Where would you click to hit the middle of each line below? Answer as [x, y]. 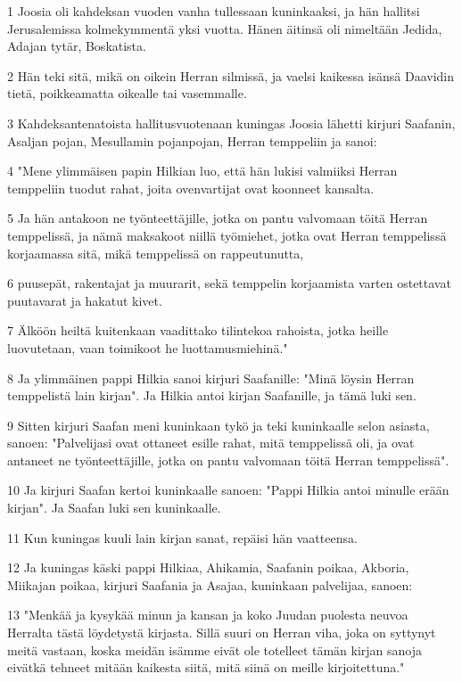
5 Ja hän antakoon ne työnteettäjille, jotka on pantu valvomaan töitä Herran [218, 218]
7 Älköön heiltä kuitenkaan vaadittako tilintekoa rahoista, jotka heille [198, 330]
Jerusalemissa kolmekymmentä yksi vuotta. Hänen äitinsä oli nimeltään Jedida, [225, 28]
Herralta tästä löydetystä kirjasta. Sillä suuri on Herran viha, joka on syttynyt [222, 633]
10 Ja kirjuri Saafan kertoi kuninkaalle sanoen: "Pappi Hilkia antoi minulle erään [228, 490]
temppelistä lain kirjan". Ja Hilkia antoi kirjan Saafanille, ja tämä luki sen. [212, 395]
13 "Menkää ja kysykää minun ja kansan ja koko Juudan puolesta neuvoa [208, 615]
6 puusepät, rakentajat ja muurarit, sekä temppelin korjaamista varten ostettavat [229, 283]
